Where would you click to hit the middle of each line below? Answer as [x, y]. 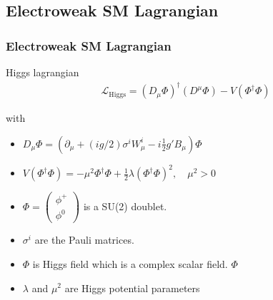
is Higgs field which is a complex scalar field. [130, 263]
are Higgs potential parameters [132, 288]
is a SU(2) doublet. [125, 206]
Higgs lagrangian [43, 72]
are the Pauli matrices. [84, 240]
